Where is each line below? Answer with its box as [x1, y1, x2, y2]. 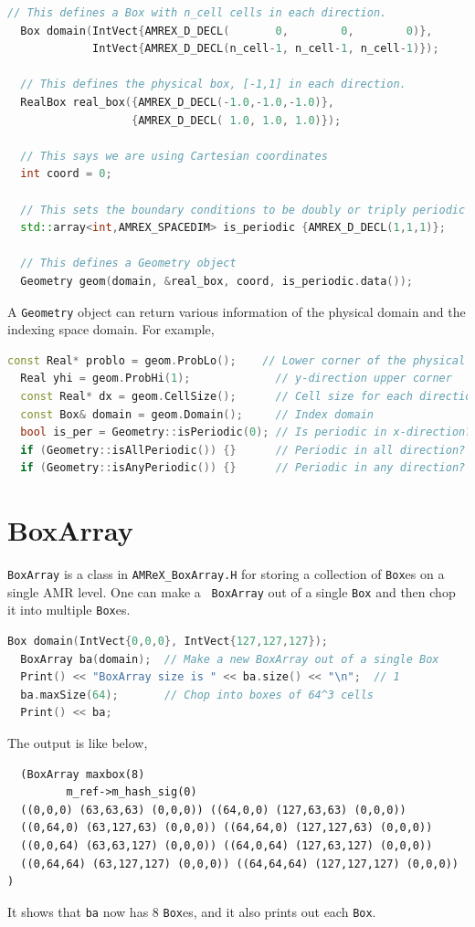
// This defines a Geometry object [20, 257, 237, 270]
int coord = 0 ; [20, 167, 112, 181]
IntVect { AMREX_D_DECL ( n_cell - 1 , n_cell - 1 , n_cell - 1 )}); [92, 42, 439, 56]
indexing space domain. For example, [7, 320, 215, 339]
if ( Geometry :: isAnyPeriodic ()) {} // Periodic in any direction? [20, 461, 466, 475]
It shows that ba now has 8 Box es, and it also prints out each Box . [7, 901, 376, 921]
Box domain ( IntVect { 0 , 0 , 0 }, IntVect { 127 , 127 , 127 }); [7, 635, 328, 648]
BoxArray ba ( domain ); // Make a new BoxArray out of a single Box [20, 652, 439, 666]
